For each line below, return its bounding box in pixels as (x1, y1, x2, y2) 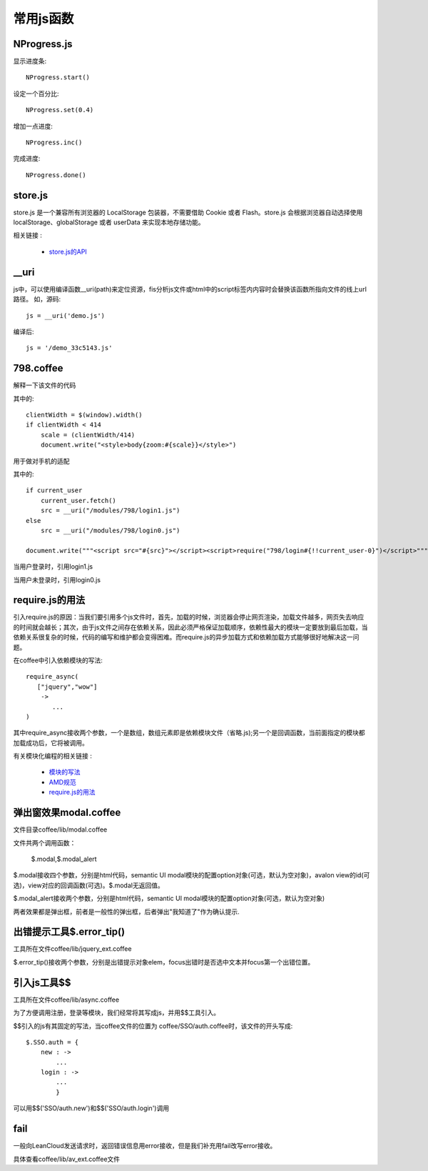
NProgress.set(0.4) (26, 106, 94, 114)
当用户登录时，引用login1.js (13, 562, 93, 571)
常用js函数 (13, 11, 74, 26)
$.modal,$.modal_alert (31, 854, 97, 863)
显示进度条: (13, 57, 47, 66)
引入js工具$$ (13, 976, 71, 989)
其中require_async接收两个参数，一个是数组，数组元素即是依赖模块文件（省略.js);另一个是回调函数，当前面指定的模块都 (13, 729, 365, 737)
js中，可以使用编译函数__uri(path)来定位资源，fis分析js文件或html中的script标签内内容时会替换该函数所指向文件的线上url (13, 284, 367, 293)
